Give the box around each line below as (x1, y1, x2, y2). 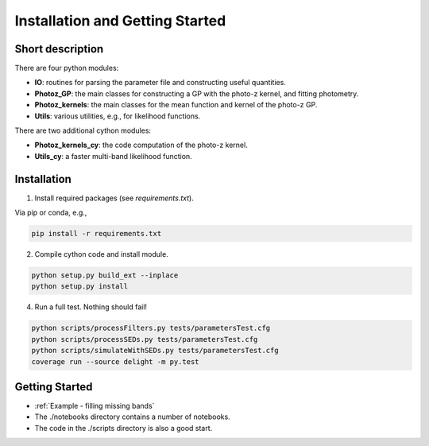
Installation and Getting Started (14, 12, 226, 29)
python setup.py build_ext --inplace (31, 271, 179, 280)
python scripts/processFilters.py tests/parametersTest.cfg (31, 324, 271, 333)
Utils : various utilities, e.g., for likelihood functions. (34, 111, 201, 121)
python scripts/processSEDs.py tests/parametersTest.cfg (31, 335, 258, 343)
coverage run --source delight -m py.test (31, 357, 199, 366)
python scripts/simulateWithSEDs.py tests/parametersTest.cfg (31, 346, 279, 355)
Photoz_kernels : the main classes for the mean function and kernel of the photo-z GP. (34, 100, 318, 110)
